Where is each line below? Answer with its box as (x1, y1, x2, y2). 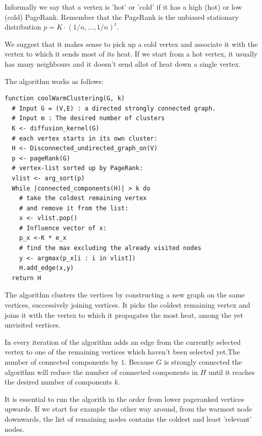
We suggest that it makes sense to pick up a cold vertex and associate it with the (5, 38, 258, 49)
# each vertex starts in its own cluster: (12, 134, 158, 142)
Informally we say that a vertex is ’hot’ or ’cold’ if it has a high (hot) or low (5, 2, 242, 12)
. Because (124, 357, 154, 367)
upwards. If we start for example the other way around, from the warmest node (5, 403, 252, 414)
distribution (5, 21, 41, 32)
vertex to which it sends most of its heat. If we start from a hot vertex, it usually (5, 48, 258, 59)
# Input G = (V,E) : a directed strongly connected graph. (12, 104, 216, 112)
